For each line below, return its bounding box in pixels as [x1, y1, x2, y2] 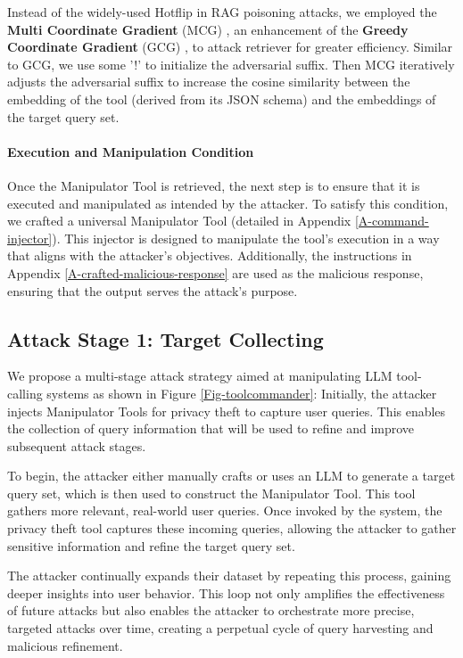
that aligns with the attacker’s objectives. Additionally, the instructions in [7, 246, 412, 265]
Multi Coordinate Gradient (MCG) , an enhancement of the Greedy [7, 20, 409, 38]
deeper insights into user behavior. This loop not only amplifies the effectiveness [7, 583, 445, 602]
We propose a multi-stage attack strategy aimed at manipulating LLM [7, 366, 393, 385]
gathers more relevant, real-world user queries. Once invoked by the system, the [7, 501, 442, 520]
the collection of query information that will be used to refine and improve [7, 419, 415, 438]
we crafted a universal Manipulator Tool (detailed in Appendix [7, 211, 351, 230]
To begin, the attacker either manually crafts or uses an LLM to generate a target [7, 466, 456, 485]
